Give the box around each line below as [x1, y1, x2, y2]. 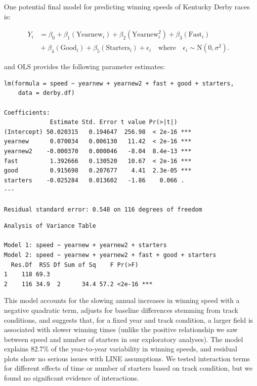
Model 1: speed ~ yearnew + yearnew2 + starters [4, 242, 167, 249]
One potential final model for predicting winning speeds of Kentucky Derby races [4, 1, 250, 11]
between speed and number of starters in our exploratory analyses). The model [4, 334, 243, 344]
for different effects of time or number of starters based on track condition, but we [4, 363, 253, 373]
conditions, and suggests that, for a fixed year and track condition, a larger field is [4, 314, 253, 325]
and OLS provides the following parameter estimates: [4, 61, 165, 72]
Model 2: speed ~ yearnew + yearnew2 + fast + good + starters [4, 251, 216, 258]
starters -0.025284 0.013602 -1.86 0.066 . [4, 176, 185, 184]
